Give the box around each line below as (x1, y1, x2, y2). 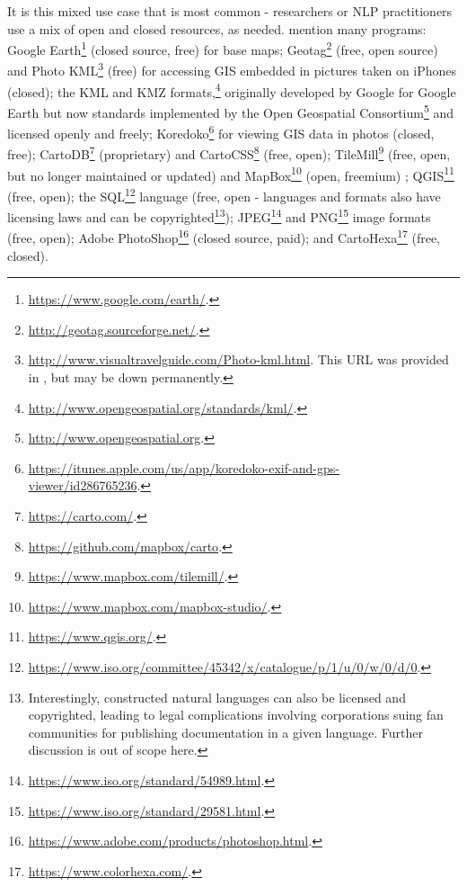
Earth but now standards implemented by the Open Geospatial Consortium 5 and (7, 100, 454, 121)
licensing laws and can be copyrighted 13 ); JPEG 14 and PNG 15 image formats (7, 205, 431, 226)
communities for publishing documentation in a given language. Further (28, 722, 423, 741)
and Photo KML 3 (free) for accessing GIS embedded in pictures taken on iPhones (7, 58, 457, 80)
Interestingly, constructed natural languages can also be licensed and (28, 687, 406, 706)
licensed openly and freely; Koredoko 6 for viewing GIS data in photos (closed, (7, 121, 435, 142)
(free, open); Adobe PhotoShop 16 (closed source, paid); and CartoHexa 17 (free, (7, 226, 441, 247)
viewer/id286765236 (28, 476, 137, 495)
